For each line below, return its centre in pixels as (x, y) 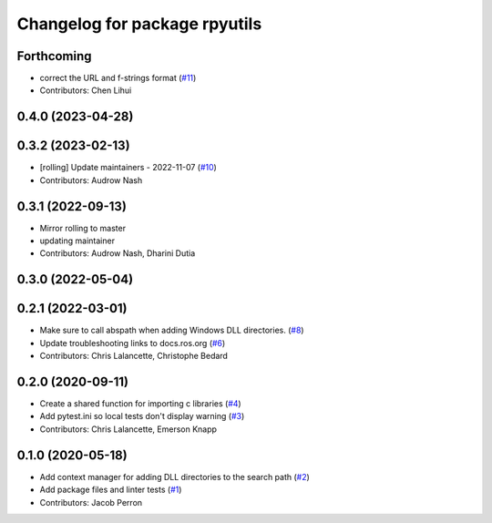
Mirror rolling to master (83, 228)
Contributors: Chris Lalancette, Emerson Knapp (128, 429)
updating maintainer (77, 241)
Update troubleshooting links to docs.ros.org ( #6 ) (133, 343)
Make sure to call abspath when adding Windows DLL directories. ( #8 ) (172, 330)
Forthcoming (54, 56)
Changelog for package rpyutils (139, 24)
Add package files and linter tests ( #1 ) (111, 490)
